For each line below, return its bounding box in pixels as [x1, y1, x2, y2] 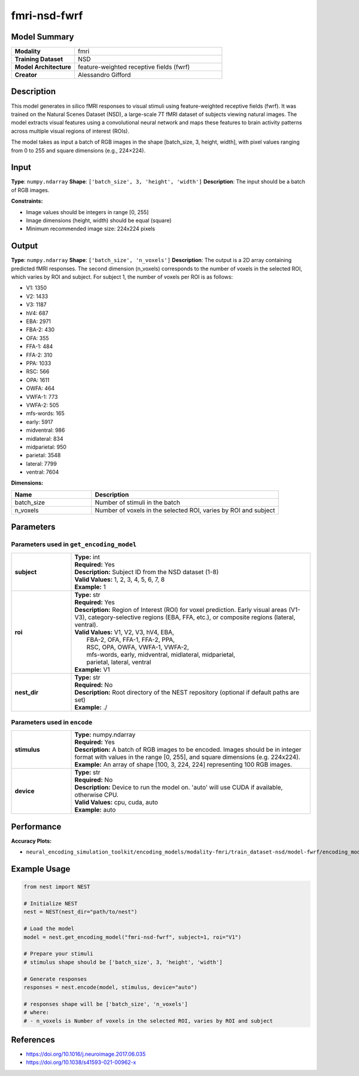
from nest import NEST [23, 883, 90, 891]
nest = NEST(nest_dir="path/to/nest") [23, 909, 138, 915]
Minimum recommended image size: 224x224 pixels [26, 225, 156, 233]
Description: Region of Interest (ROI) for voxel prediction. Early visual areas [74, 605, 287, 614]
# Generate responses [23, 976, 87, 982]
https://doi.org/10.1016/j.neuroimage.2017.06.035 [26, 1050, 146, 1058]
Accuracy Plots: [11, 837, 52, 845]
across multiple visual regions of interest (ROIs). [11, 127, 130, 135]
